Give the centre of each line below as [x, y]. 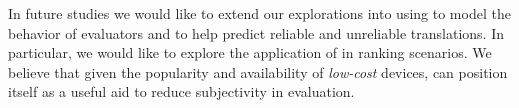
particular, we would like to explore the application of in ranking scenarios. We [250, 52]
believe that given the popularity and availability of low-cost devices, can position [258, 71]
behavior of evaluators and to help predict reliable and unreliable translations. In [256, 32]
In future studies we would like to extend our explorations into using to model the [259, 13]
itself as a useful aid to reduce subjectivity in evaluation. [181, 91]
